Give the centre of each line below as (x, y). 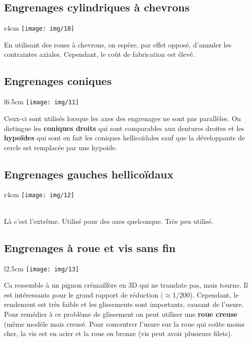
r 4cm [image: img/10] (39, 28)
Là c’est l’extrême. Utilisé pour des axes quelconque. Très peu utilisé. (109, 221)
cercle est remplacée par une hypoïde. (61, 147)
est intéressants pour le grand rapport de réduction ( (84, 294)
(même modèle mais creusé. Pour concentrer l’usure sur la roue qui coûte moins (124, 323)
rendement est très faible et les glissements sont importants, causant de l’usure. (124, 304)
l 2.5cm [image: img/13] (42, 268)
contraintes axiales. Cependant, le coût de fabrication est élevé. (100, 54)
